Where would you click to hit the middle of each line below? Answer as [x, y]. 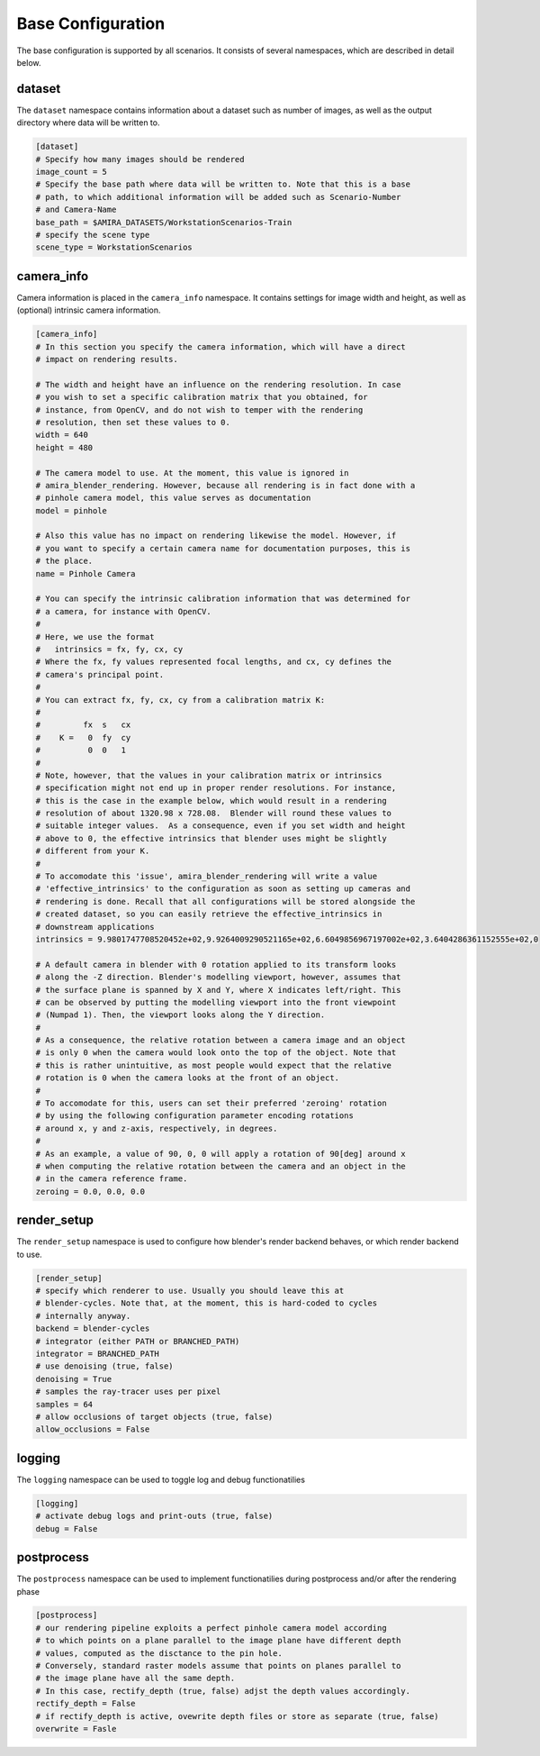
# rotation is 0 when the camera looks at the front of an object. [188, 1078]
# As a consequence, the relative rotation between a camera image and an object [221, 1040]
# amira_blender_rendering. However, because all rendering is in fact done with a [225, 485]
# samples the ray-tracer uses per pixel [128, 1392]
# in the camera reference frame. [112, 1179]
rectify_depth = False [85, 1704]
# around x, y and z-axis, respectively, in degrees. [157, 1128]
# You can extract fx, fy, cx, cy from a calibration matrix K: [180, 700]
